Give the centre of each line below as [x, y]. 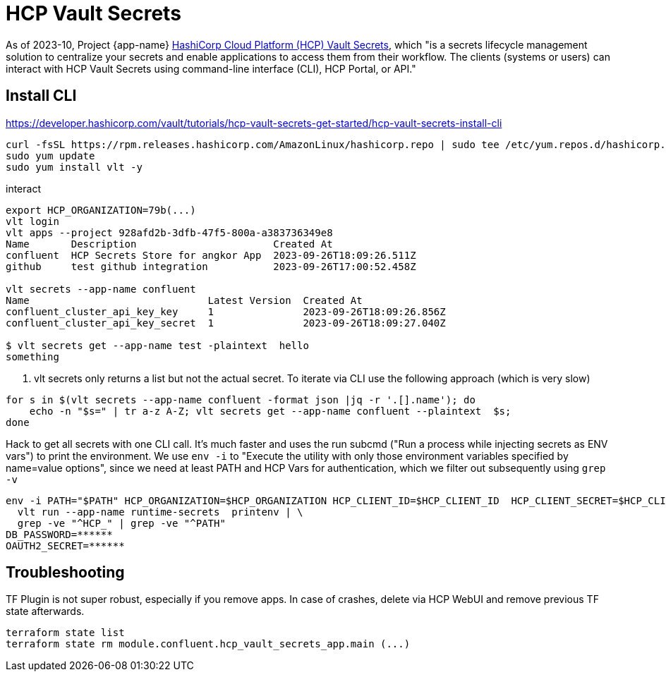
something [32, 356]
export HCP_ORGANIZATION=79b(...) [101, 210]
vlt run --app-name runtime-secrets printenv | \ [160, 512]
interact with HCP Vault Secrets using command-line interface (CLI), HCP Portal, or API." [211, 68]
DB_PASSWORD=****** [59, 534]
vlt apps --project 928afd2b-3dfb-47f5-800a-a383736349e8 [169, 232]
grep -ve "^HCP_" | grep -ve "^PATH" [121, 523]
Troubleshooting [65, 573]
